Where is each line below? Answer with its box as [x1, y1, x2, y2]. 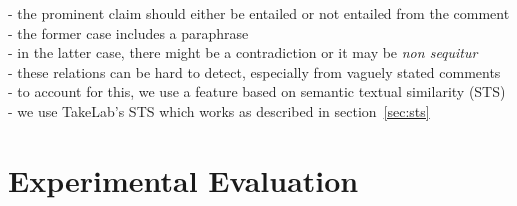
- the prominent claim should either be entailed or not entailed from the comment [8, 3, 510, 23]
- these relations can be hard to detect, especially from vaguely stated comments [8, 61, 501, 82]
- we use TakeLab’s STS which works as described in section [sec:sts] [8, 100, 430, 121]
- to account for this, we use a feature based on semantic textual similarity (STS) [8, 81, 506, 102]
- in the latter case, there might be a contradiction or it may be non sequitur [8, 42, 478, 63]
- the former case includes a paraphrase [8, 22, 249, 43]
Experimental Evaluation [8, 159, 359, 200]
